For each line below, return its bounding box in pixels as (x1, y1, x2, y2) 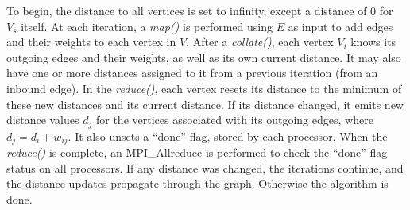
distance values (6, 111, 79, 128)
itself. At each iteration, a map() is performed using (21, 17, 273, 34)
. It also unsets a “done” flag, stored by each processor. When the (68, 127, 388, 144)
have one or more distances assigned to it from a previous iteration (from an (6, 64, 378, 81)
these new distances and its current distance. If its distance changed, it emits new (6, 95, 404, 112)
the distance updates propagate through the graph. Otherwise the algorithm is (6, 175, 389, 192)
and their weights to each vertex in (6, 33, 176, 50)
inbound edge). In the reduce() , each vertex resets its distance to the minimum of (6, 80, 402, 96)
